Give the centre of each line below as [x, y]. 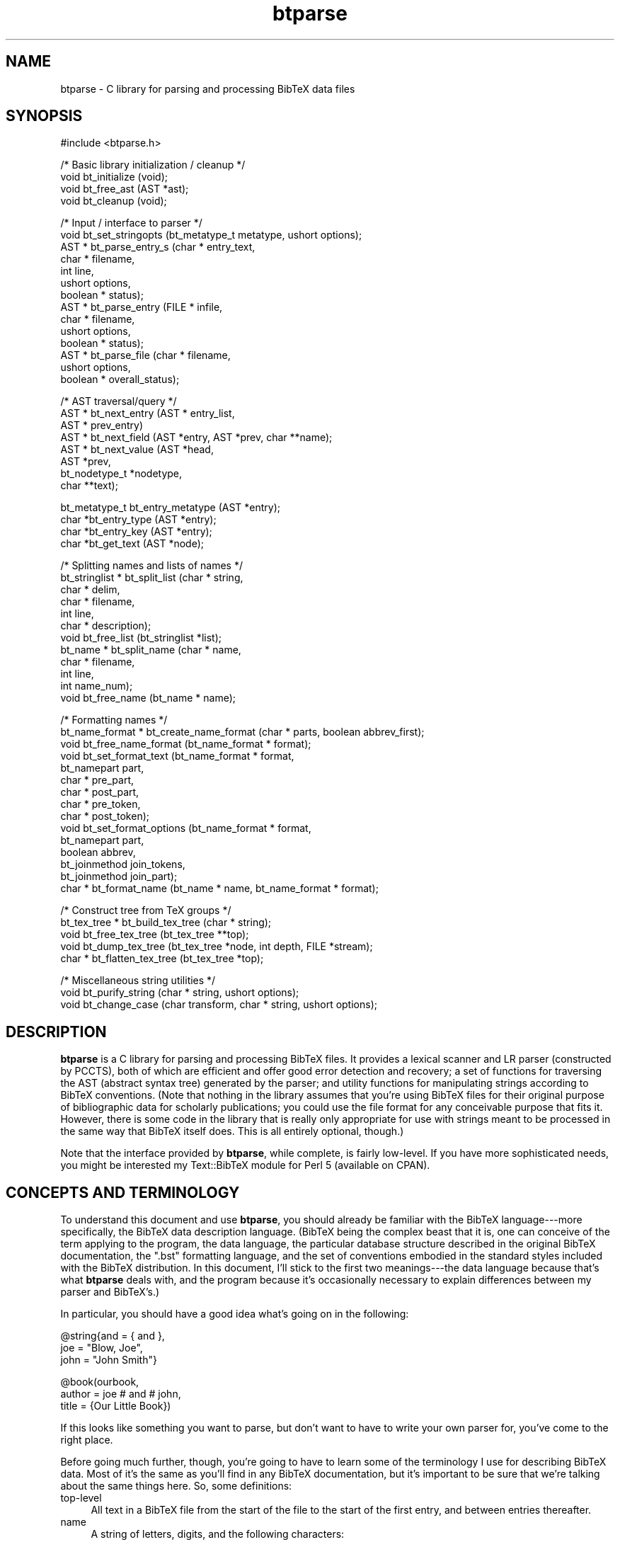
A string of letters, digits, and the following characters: [218, 1534]
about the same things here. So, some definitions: [176, 1486]
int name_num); [97, 686]
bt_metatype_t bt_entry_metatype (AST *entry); [171, 508]
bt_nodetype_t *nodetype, [121, 474]
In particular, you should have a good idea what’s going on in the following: [235, 1314]
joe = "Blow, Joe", [102, 1348]
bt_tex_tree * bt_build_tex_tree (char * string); [166, 923]
